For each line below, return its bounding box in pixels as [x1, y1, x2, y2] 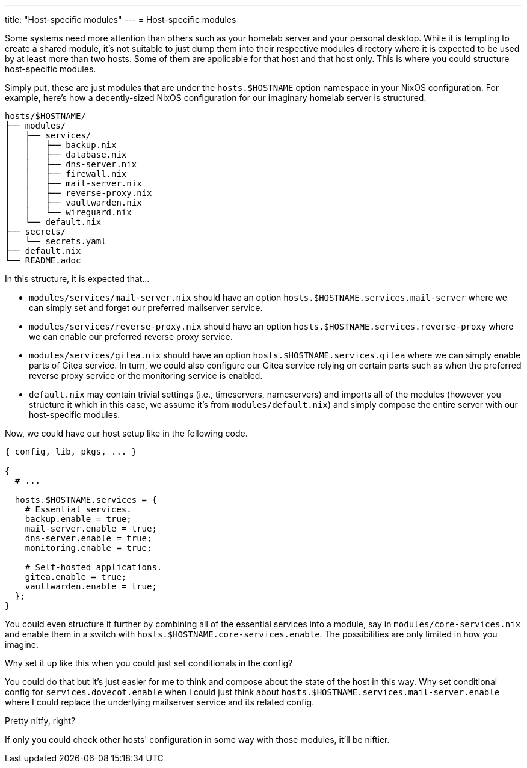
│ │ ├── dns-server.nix [5, 159, 137, 169]
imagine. [5, 639, 39, 650]
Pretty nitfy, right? [5, 716, 76, 726]
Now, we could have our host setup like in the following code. [5, 428, 248, 438]
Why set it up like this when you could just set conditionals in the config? [5, 658, 293, 668]
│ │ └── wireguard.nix [5, 207, 132, 217]
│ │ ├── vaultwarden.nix [5, 198, 142, 207]
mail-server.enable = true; [25, 524, 157, 533]
